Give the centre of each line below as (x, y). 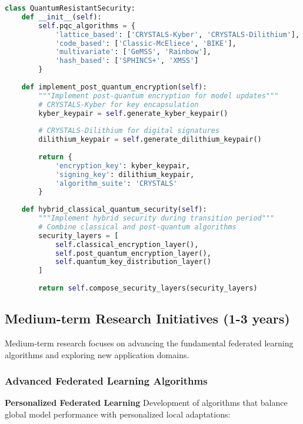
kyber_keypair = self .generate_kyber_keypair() (133, 113)
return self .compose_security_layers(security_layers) (148, 288)
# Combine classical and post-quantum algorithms (137, 227)
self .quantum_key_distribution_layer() (133, 262)
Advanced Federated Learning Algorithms (106, 381)
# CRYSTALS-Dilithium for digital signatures (129, 131)
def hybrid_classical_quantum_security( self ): (114, 210)
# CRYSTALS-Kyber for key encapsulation (119, 104)
